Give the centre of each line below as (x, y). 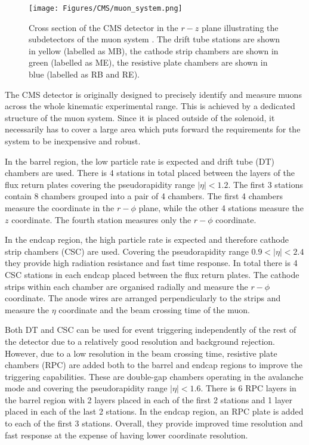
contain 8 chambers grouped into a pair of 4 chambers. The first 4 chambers (144, 196)
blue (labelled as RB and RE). (84, 74)
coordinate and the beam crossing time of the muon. (154, 309)
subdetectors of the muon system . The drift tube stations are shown (154, 39)
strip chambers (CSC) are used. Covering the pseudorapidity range (127, 251)
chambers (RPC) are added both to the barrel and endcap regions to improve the (154, 365)
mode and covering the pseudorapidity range (86, 388)
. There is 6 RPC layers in (248, 388)
